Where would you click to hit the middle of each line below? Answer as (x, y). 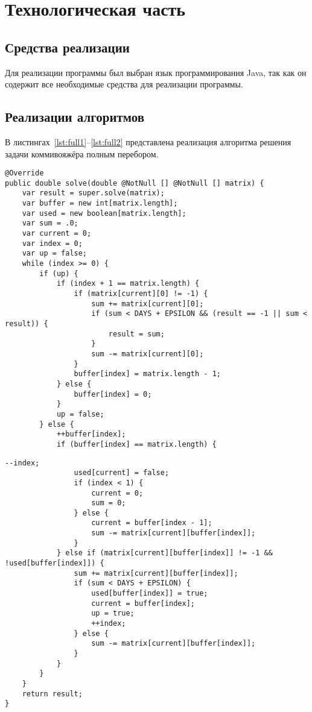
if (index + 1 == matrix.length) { (128, 284)
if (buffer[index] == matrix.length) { (136, 444)
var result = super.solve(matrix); (93, 193)
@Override (24, 173)
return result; (52, 694)
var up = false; (55, 254)
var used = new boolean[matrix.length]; (104, 213)
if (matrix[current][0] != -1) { (141, 294)
